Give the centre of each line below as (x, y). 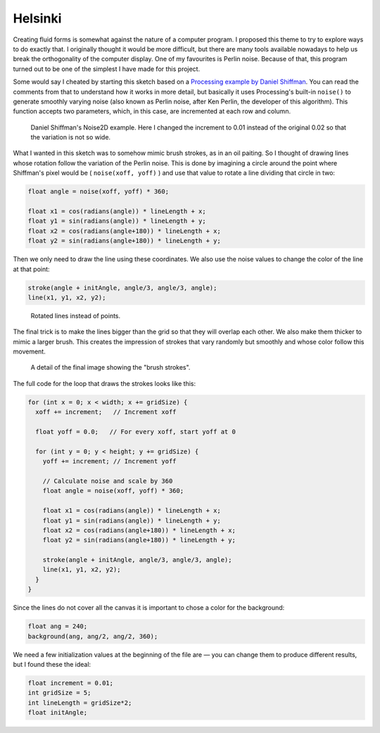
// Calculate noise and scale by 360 (108, 481)
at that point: (31, 269)
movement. (29, 351)
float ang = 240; (58, 626)
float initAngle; (58, 713)
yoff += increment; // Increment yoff (109, 462)
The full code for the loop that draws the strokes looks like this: (104, 383)
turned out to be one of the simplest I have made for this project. (107, 69)
